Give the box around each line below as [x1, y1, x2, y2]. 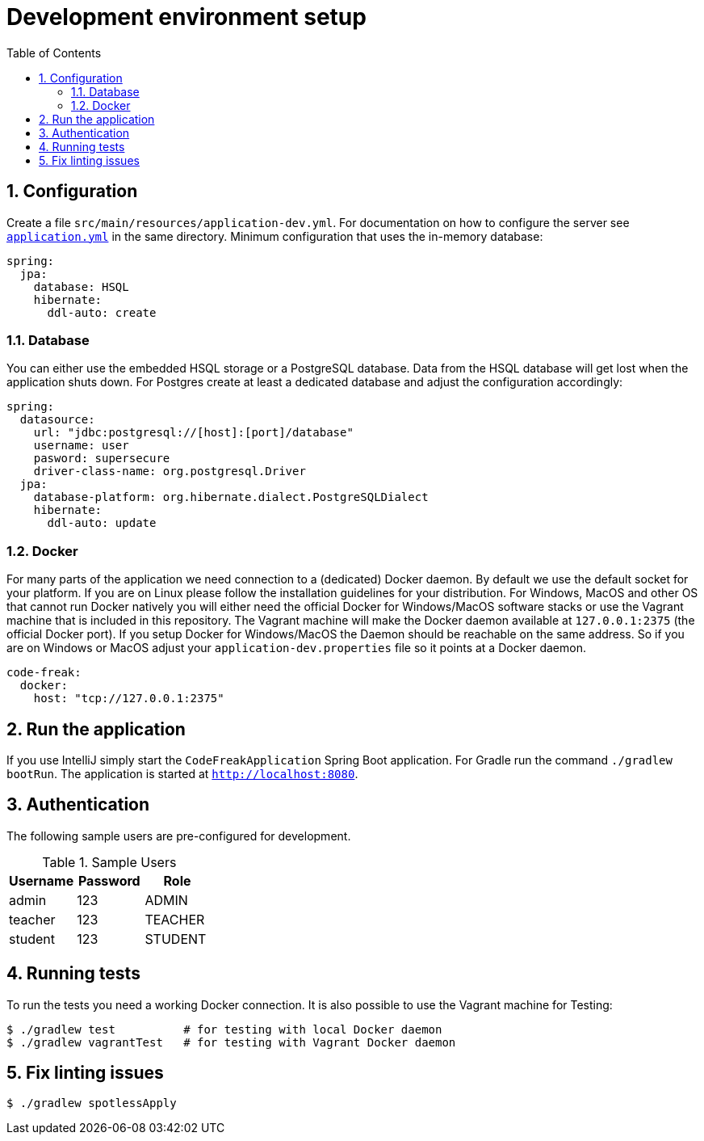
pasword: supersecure [33, 452, 170, 465]
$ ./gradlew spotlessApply [6, 1097, 177, 1110]
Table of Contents [6, 45, 102, 60]
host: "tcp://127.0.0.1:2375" [33, 692, 224, 705]
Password [78, 872, 140, 889]
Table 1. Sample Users [42, 853, 177, 870]
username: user [33, 439, 129, 453]
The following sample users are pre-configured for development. [6, 828, 351, 843]
